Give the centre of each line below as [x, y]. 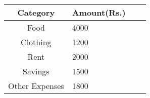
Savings [36, 71]
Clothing [36, 42]
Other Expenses [36, 86]
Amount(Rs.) [99, 12]
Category [36, 12]
